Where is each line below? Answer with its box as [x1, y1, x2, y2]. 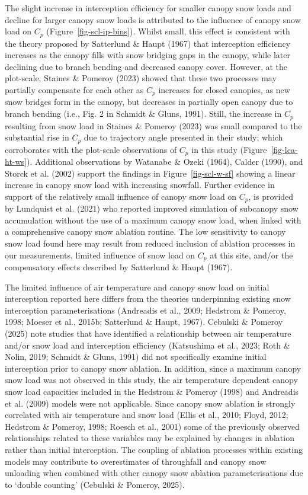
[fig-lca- [271, 143, 298, 155]
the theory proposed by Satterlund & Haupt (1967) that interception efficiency [5, 37, 291, 49]
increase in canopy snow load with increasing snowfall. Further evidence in [5, 178, 275, 191]
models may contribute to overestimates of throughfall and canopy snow [5, 455, 267, 467]
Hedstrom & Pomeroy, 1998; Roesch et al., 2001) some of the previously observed [5, 420, 300, 432]
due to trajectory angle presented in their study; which [84, 131, 283, 143]
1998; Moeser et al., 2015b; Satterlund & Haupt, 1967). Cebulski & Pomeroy [5, 315, 283, 328]
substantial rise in [5, 131, 69, 143]
